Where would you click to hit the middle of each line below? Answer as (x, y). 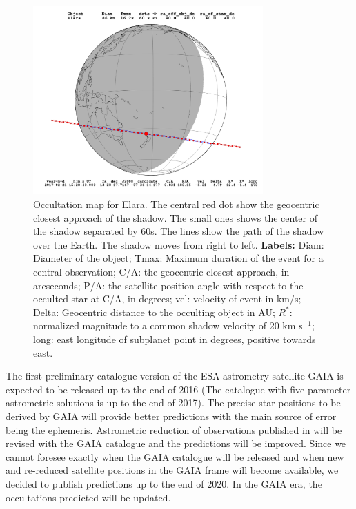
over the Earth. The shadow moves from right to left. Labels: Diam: (179, 244)
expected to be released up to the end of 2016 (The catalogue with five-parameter (178, 389)
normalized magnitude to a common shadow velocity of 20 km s (168, 325)
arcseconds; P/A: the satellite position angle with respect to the (168, 285)
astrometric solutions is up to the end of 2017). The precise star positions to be (173, 403)
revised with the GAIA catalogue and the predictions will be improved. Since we (176, 443)
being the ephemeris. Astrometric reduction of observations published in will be (174, 429)
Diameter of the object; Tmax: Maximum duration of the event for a (178, 258)
